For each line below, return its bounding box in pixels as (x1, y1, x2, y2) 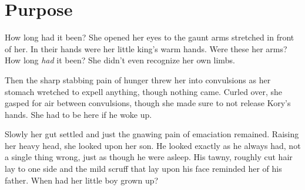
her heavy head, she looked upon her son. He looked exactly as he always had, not (5, 139, 301, 151)
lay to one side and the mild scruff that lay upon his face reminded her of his (5, 162, 282, 175)
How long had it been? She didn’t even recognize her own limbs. (5, 54, 235, 66)
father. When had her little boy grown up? (5, 174, 159, 186)
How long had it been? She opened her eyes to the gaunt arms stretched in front (5, 31, 294, 43)
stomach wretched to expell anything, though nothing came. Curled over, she (5, 85, 282, 97)
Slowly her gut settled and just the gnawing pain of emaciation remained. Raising (5, 128, 299, 140)
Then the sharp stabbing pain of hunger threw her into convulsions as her (5, 73, 271, 86)
